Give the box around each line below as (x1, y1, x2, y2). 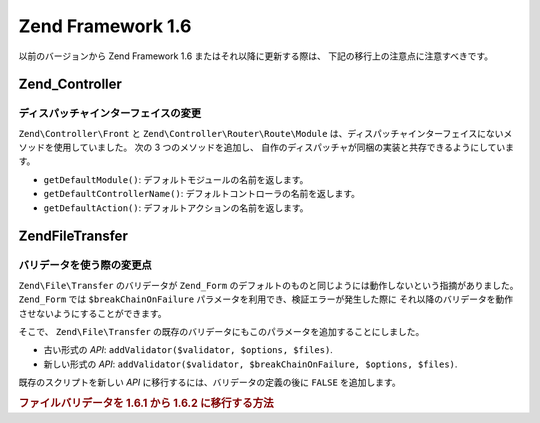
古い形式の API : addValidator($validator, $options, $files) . (43, 344, 334, 356)
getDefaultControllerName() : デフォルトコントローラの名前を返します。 (43, 188, 360, 200)
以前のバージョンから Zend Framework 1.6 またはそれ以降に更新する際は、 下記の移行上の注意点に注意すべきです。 (18, 50, 494, 62)
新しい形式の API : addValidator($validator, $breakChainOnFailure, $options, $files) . (43, 358, 458, 370)
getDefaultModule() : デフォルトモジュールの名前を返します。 (43, 173, 309, 185)
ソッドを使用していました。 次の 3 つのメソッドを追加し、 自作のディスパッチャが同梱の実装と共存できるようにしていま (18, 141, 515, 154)
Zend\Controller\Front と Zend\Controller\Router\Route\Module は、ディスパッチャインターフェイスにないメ (18, 127, 513, 139)
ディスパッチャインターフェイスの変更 (18, 106, 202, 120)
